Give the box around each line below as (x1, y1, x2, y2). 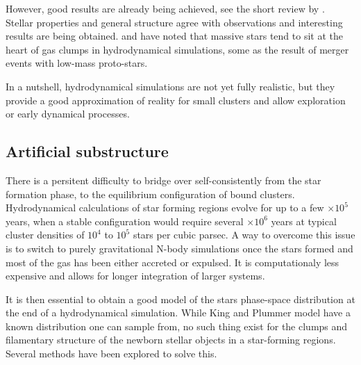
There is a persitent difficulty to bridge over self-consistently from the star (6, 172, 321, 187)
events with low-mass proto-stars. (6, 56, 148, 70)
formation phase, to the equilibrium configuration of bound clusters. (6, 186, 295, 201)
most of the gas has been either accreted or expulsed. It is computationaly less (6, 254, 339, 269)
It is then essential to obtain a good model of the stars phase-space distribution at (6, 291, 355, 306)
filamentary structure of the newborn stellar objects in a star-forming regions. (6, 332, 336, 347)
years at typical (271, 213, 337, 228)
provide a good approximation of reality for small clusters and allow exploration (6, 92, 346, 107)
